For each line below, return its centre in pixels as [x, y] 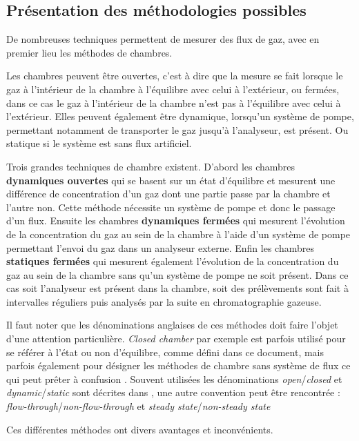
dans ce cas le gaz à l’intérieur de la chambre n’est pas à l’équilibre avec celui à [174, 102]
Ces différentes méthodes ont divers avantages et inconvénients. [140, 429]
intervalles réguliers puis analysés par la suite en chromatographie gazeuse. [164, 301]
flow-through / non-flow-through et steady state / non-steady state [138, 406]
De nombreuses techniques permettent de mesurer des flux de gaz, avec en [163, 39]
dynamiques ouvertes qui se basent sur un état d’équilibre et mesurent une [171, 180]
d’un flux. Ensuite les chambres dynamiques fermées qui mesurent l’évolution [176, 220]
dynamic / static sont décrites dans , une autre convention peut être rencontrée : [173, 392]
